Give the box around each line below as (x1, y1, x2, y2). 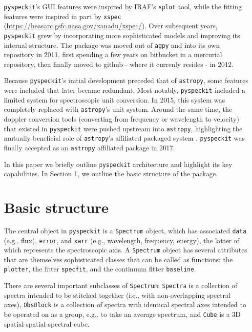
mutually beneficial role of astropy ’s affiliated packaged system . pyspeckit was (4, 133, 245, 143)
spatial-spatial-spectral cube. (4, 318, 90, 329)
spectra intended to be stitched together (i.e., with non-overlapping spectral (4, 290, 231, 300)
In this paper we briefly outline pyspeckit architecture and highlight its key (4, 159, 232, 169)
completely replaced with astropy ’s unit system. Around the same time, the (4, 104, 232, 114)
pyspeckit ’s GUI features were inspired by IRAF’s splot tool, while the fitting (4, 1, 242, 11)
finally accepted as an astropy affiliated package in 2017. (4, 142, 175, 152)
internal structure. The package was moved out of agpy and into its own (4, 40, 220, 50)
